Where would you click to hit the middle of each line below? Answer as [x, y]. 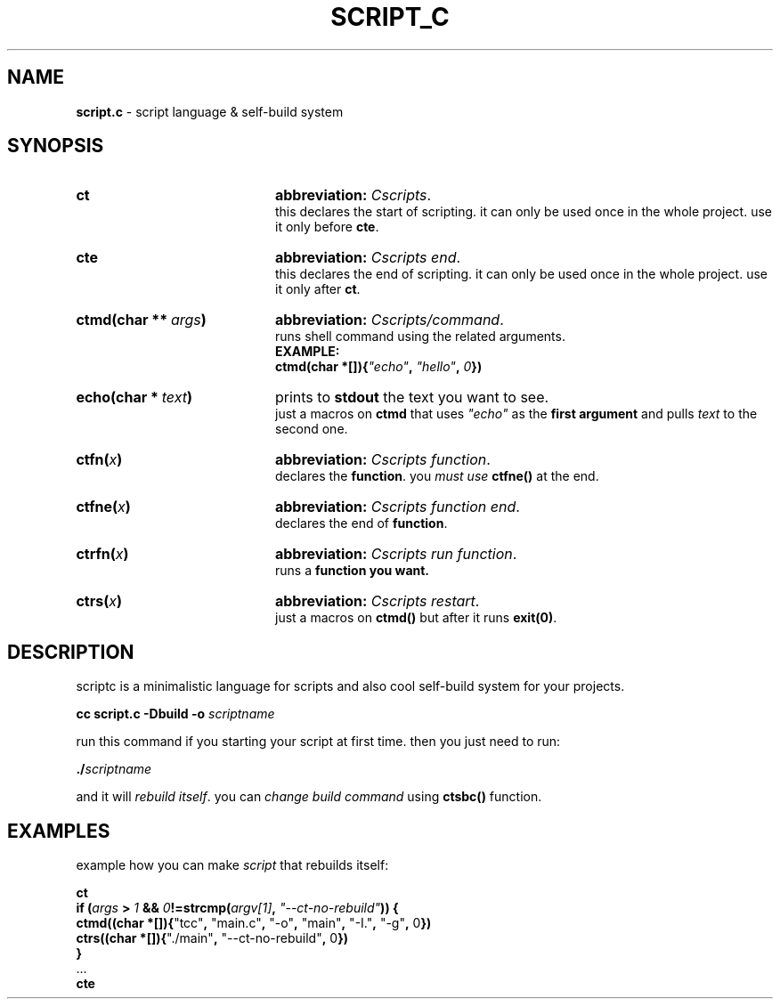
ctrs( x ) [99, 601]
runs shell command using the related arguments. [420, 337]
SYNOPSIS [56, 146]
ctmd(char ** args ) [141, 320]
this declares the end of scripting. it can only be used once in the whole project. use [521, 274]
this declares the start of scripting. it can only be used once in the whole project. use [524, 212]
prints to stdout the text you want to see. [412, 398]
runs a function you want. [353, 571]
